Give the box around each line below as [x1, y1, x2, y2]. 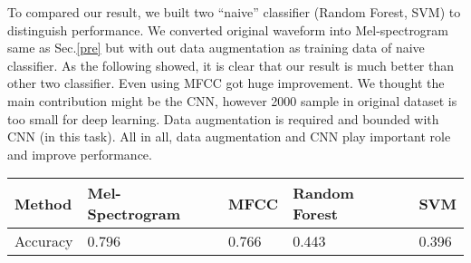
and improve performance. [7, 144, 152, 163]
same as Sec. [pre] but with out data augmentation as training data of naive [7, 38, 425, 57]
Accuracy [14, 230, 73, 252]
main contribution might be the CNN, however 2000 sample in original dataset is [7, 91, 457, 110]
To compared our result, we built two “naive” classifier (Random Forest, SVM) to [7, 3, 461, 21]
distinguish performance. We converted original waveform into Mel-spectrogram [7, 20, 449, 39]
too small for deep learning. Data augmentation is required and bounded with [7, 109, 439, 128]
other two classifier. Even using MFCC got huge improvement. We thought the [7, 73, 445, 93]
